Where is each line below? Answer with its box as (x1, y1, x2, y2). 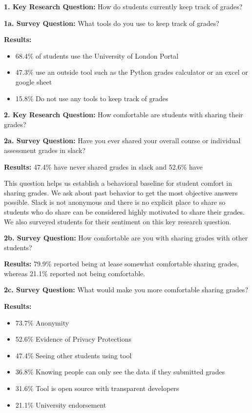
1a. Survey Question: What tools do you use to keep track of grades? (4, 18, 219, 28)
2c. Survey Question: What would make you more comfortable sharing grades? (4, 284, 248, 295)
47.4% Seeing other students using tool (15, 350, 132, 360)
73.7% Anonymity (15, 317, 69, 327)
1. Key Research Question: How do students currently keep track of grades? (4, 1, 243, 11)
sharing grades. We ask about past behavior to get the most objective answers (4, 187, 238, 197)
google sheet (15, 76, 52, 87)
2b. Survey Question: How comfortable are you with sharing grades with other (4, 233, 248, 243)
